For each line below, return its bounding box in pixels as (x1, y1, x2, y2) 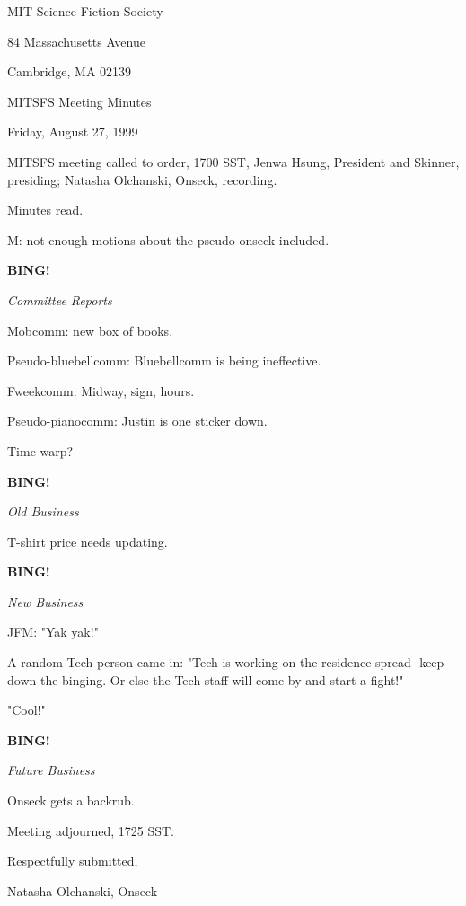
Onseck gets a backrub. (7, 791, 135, 810)
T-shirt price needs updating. (7, 532, 168, 550)
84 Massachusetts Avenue (7, 31, 145, 50)
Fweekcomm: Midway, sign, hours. (7, 381, 195, 400)
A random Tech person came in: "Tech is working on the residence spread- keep (7, 653, 444, 672)
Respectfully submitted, (7, 851, 138, 870)
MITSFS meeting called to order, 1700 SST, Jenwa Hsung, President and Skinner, (7, 152, 460, 171)
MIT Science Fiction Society (7, 2, 163, 20)
